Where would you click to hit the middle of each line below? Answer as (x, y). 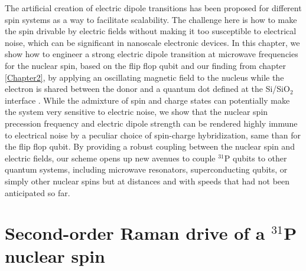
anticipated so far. (38, 192)
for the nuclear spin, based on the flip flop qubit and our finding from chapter (146, 65)
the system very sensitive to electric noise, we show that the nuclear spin (136, 112)
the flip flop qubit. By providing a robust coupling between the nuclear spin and (150, 146)
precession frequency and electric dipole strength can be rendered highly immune (151, 123)
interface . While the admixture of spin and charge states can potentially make (147, 100)
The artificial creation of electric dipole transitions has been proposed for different (153, 8)
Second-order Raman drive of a (135, 233)
